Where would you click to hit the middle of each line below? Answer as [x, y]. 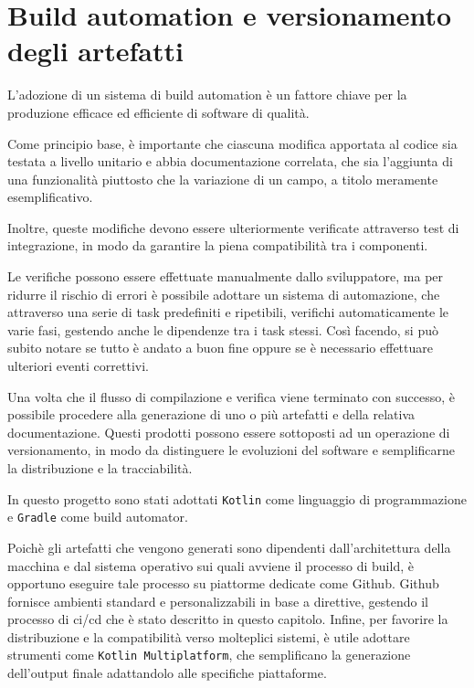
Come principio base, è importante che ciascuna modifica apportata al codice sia [232, 143]
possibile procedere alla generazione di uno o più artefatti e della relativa [211, 414]
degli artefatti [95, 51]
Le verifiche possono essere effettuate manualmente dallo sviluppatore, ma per [226, 276]
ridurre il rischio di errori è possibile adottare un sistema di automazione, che [224, 294]
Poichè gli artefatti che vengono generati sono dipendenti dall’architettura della [229, 547]
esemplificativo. [50, 197]
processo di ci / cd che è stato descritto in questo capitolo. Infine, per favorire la [228, 619]
